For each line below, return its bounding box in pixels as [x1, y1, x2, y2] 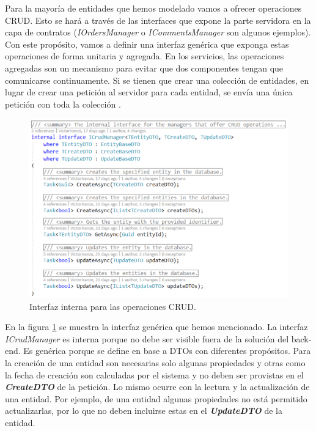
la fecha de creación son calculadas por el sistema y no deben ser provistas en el [5, 368, 304, 381]
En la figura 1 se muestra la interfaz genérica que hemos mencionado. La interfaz [5, 320, 308, 333]
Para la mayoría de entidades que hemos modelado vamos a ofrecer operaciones [5, 2, 302, 14]
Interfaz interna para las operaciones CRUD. [29, 300, 196, 312]
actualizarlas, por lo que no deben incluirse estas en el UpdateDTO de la [5, 404, 283, 417]
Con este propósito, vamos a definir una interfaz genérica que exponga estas [5, 37, 289, 50]
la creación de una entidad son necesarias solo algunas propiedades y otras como [5, 356, 306, 369]
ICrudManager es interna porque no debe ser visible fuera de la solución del [5, 332, 289, 345]
